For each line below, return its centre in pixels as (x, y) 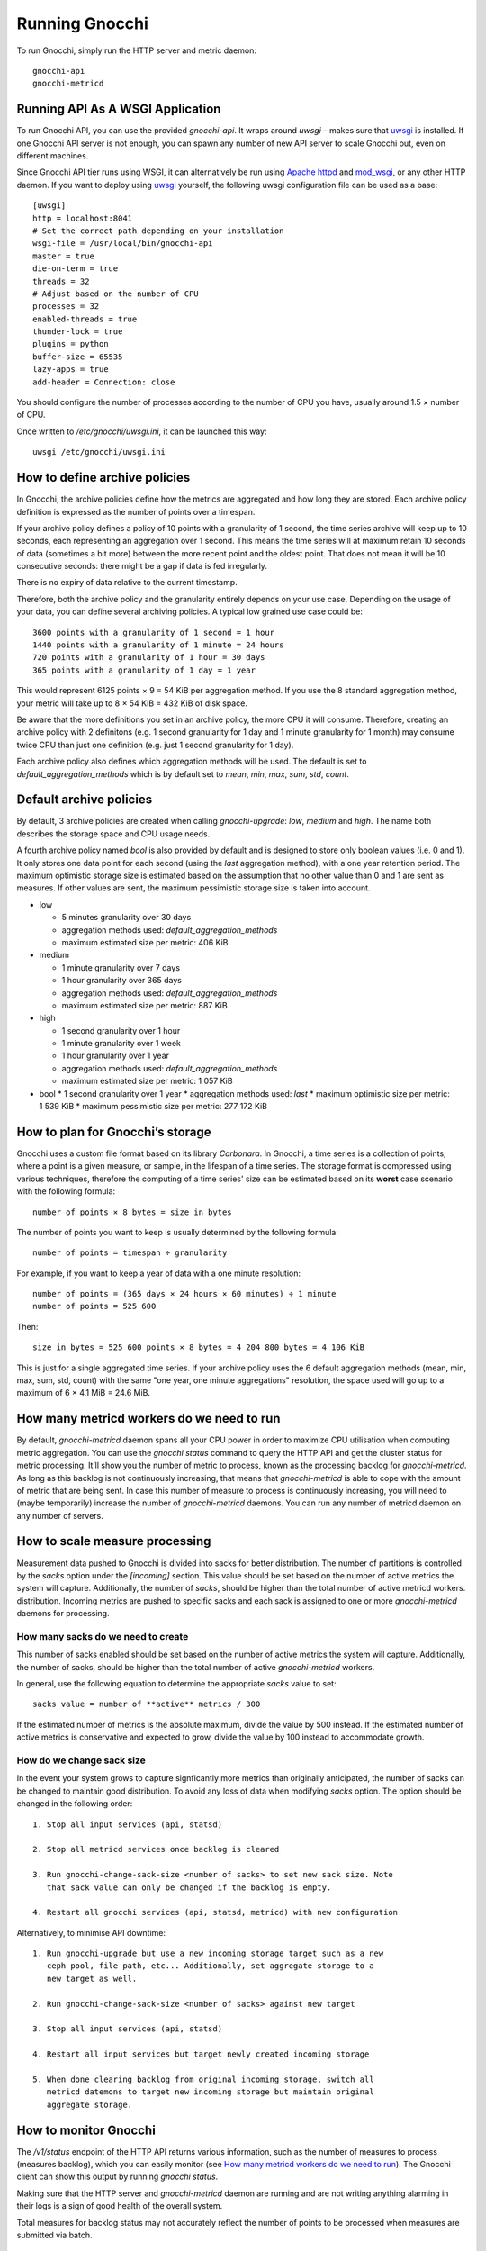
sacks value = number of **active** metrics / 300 (147, 1704)
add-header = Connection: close (104, 382)
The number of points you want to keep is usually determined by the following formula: (178, 1232)
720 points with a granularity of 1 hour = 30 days (149, 658)
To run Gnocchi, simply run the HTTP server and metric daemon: (136, 50)
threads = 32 (61, 281)
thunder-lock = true (78, 332)
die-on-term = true (76, 269)
